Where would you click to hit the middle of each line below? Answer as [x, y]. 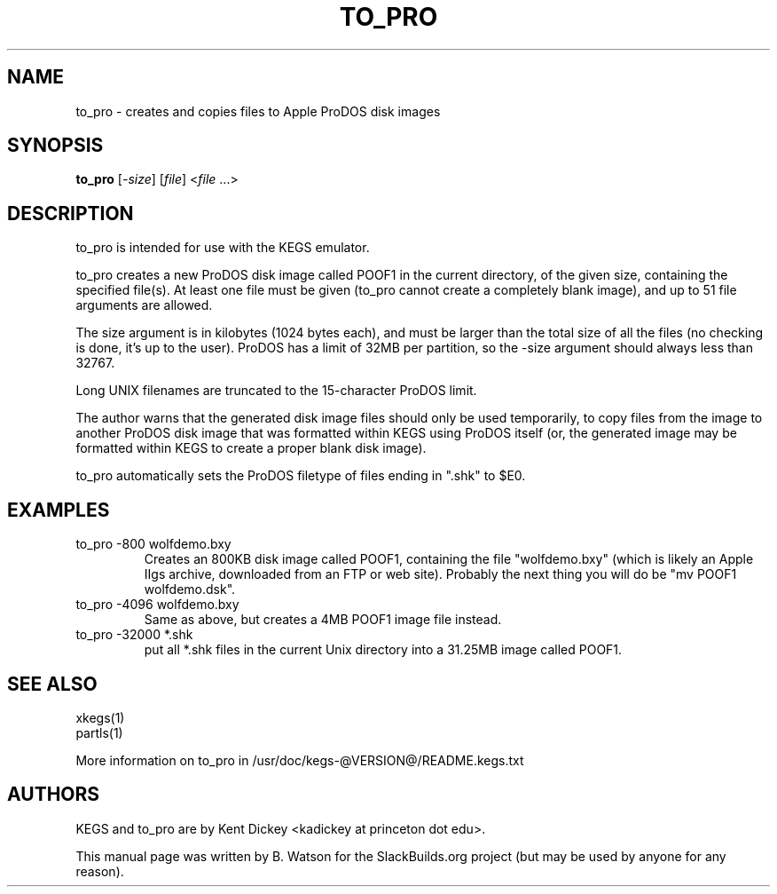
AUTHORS [54, 795]
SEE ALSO [52, 684]
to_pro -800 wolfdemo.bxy [153, 544]
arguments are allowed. [144, 305]
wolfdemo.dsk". [190, 589]
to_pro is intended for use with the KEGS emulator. [223, 248]
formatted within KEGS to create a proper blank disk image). [251, 448]
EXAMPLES [59, 510]
